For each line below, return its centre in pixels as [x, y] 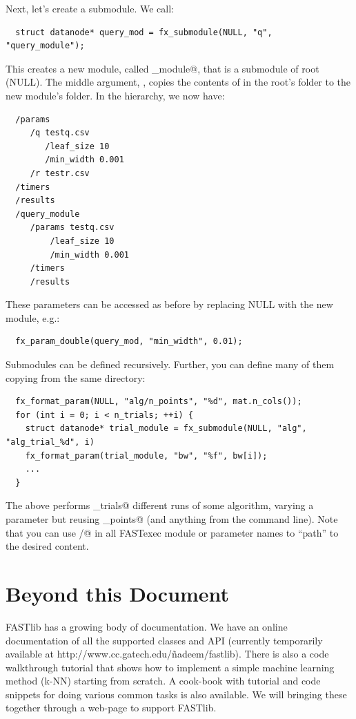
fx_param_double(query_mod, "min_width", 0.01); [129, 342]
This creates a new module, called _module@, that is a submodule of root [162, 68]
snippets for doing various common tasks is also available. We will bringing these [176, 694]
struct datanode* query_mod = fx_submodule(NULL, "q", [144, 32]
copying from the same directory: [76, 377]
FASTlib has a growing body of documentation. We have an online [147, 626]
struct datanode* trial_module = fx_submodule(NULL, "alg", [166, 429]
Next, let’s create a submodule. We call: [90, 8]
